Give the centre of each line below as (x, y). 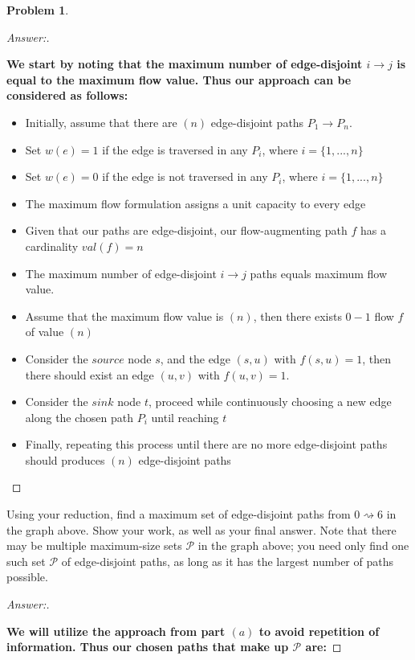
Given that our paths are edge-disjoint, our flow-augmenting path (186, 230)
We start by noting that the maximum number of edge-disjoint (185, 64)
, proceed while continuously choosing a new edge (270, 402)
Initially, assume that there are (101, 122)
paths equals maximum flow (319, 273)
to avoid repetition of (319, 631)
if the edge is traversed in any (175, 149)
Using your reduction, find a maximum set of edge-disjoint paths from (179, 514)
